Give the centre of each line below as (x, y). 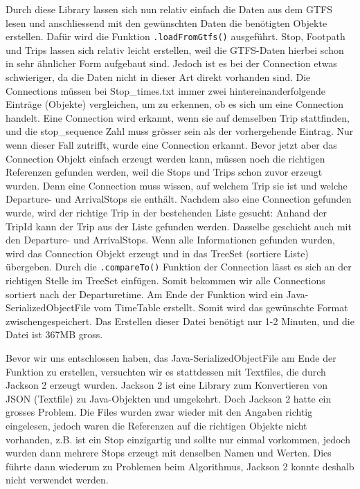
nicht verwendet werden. (57, 480)
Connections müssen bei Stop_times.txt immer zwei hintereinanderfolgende (166, 90)
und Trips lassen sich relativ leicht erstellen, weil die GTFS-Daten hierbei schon (175, 49)
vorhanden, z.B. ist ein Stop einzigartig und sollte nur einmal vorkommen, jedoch (178, 439)
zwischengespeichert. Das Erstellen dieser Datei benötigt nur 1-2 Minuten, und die (180, 321)
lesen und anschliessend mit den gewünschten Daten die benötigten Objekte (166, 22)
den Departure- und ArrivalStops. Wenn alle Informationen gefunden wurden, (170, 240)
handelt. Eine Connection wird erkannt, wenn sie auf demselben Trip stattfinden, (178, 117)
